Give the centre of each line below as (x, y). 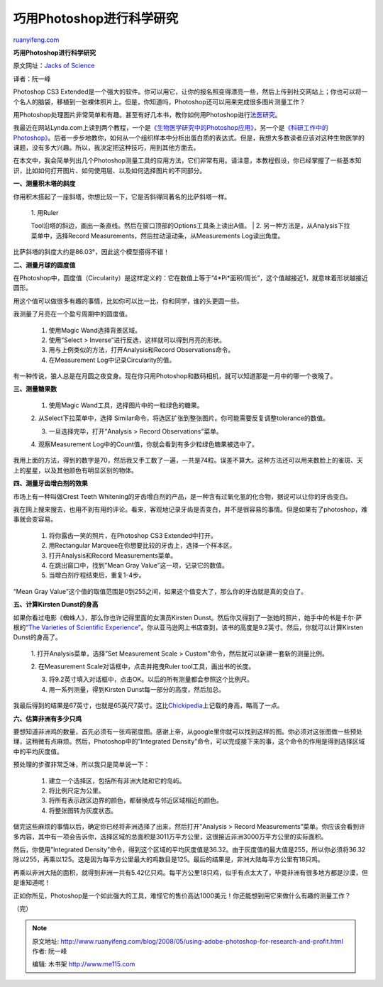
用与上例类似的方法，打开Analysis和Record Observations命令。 (141, 350)
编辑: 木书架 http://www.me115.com (84, 964)
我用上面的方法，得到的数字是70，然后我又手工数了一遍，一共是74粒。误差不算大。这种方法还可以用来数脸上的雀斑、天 (188, 461)
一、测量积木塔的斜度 (44, 184)
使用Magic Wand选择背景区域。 (95, 330)
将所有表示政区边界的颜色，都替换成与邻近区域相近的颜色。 (135, 800)
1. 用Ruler (45, 213)
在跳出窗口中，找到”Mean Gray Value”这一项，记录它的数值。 (138, 565)
